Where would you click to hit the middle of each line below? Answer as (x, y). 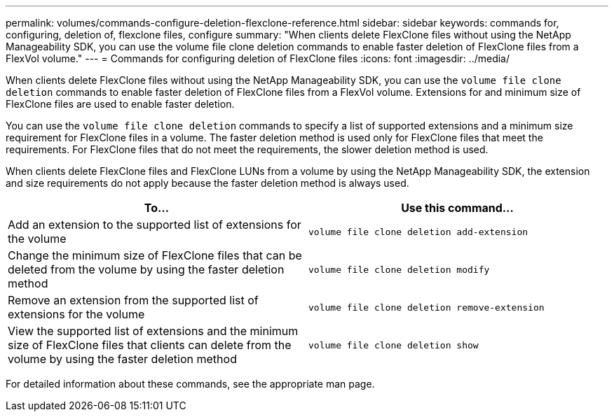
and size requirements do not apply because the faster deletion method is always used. (207, 183)
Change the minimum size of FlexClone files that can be (155, 255)
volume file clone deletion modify (399, 269)
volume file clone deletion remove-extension (427, 307)
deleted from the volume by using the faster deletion (146, 269)
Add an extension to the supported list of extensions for (155, 225)
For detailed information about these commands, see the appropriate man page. (190, 384)
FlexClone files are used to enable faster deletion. (120, 104)
